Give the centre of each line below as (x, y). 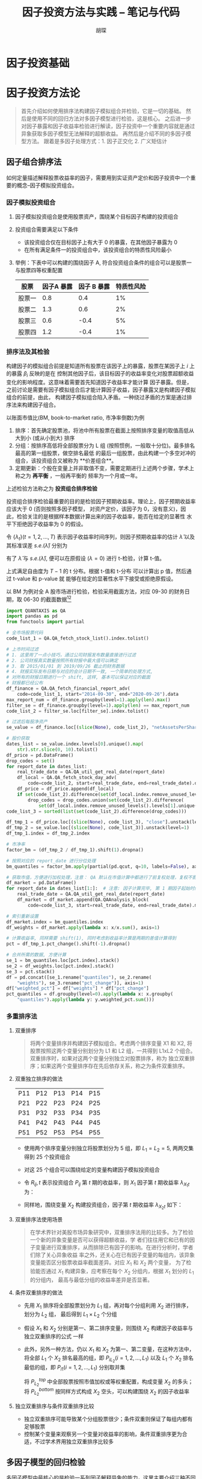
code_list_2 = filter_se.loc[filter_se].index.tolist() (78, 711)
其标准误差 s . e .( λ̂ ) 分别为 (37, 545)
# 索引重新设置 (23, 916)
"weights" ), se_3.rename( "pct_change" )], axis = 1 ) (81, 983)
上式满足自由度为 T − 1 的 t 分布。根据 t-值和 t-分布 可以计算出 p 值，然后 (96, 571)
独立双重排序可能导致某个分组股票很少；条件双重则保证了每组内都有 (108, 1419)
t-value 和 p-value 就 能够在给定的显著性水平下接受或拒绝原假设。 (95, 578)
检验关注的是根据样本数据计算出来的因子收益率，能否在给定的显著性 (101, 517)
